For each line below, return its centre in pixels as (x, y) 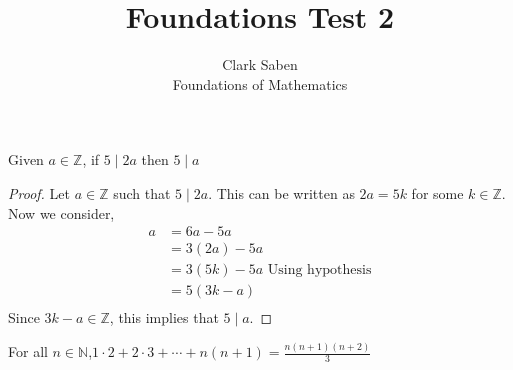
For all (28, 351)
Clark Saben (260, 64)
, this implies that (164, 317)
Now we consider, (61, 212)
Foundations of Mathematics (260, 83)
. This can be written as (281, 192)
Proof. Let (39, 192)
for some (437, 192)
